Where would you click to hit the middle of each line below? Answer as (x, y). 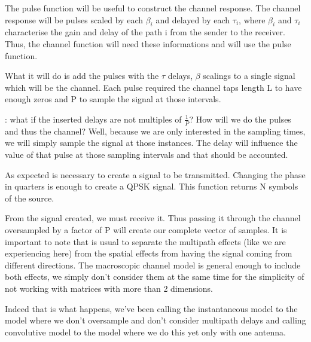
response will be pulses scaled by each (74, 19)
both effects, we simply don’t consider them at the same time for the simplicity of (155, 277)
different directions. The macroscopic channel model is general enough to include (153, 265)
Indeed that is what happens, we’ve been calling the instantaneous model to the (151, 308)
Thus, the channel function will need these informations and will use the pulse (148, 43)
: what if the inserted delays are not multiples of (93, 119)
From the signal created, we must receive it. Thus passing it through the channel (153, 218)
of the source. (30, 198)
